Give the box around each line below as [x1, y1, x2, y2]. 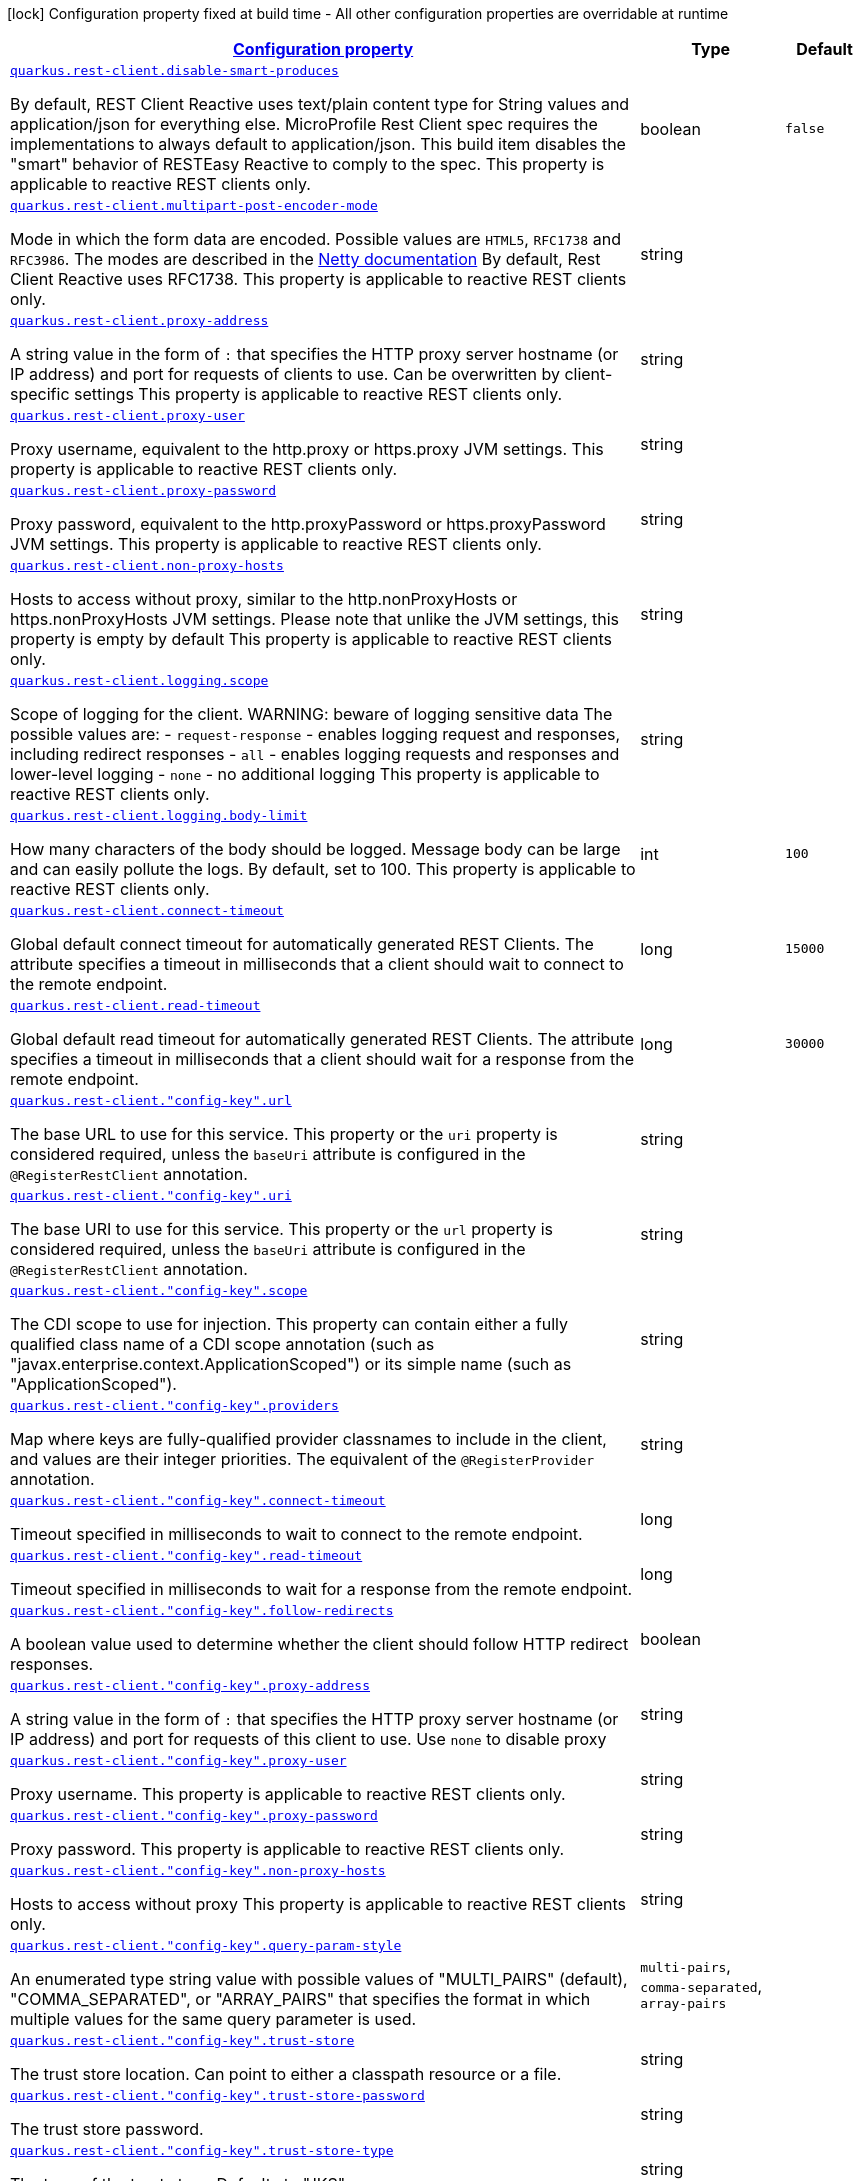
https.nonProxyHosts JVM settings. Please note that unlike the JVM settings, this [10, 609, 620, 629]
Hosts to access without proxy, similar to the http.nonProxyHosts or [10, 589, 518, 609]
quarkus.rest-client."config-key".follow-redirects [10, 1603, 394, 1618]
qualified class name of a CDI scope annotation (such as [10, 1334, 435, 1354]
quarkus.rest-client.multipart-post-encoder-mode [10, 198, 378, 213]
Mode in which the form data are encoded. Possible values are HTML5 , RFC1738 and [10, 229, 621, 249]
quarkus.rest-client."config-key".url [10, 1093, 292, 1108]
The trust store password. [10, 2119, 204, 2139]
